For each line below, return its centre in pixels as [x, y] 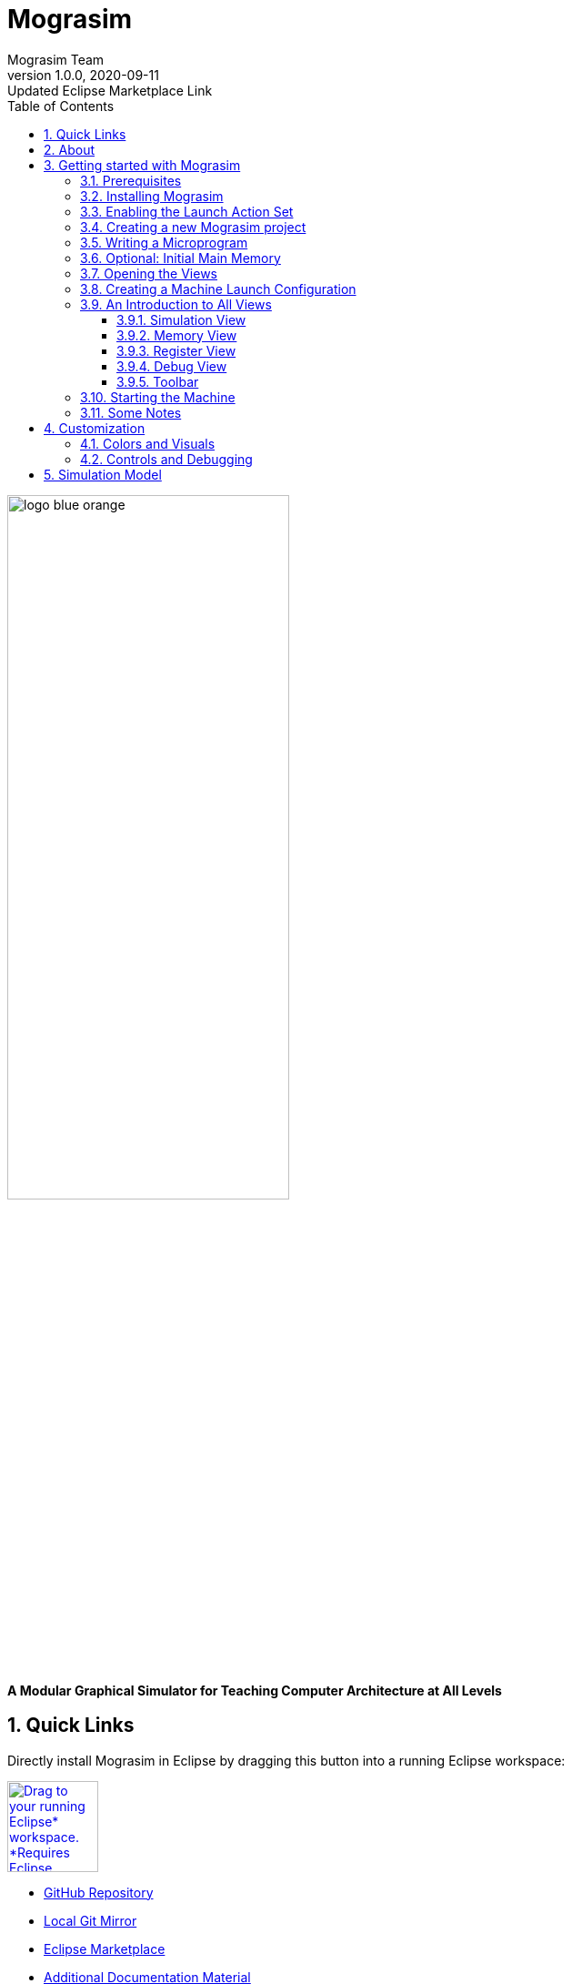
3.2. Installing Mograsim [152, 196]
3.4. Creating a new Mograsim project [193, 227]
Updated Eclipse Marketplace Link [110, 90]
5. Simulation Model [103, 474]
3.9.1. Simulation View [181, 319]
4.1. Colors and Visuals [148, 443]
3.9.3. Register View [176, 350]
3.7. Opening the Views [149, 273]
